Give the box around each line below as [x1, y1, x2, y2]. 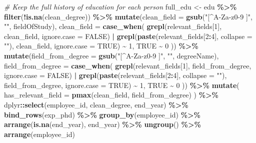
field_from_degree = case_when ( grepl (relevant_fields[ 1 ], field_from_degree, [4, 60, 251, 70]
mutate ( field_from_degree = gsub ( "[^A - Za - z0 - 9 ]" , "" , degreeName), [4, 50, 219, 60]
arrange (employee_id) [4, 128, 75, 139]
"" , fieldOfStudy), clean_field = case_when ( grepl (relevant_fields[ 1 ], [4, 21, 222, 31]
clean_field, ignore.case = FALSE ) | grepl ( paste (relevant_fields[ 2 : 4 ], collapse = [4, 30, 252, 41]
